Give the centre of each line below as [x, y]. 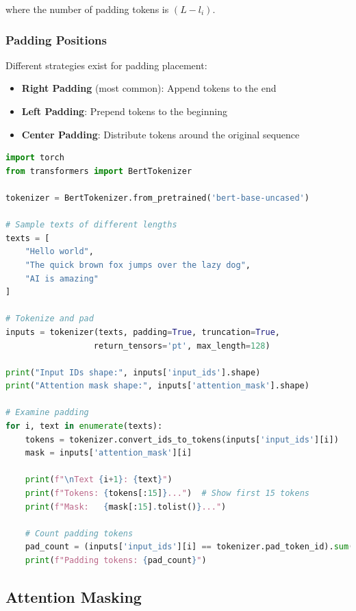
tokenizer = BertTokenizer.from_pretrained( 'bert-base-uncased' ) [157, 198]
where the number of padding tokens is [87, 9]
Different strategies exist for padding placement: [106, 65]
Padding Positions [56, 39]
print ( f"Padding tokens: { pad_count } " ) [116, 560]
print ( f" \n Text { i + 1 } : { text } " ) [99, 480]
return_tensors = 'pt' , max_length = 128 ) [182, 346]
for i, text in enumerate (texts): [84, 426]
